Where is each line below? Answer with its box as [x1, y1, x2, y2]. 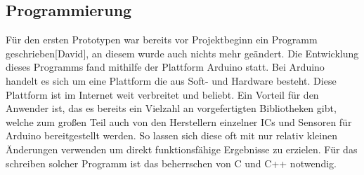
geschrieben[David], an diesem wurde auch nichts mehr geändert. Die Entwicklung [6, 45, 359, 60]
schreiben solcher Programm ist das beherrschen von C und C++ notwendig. [6, 155, 337, 170]
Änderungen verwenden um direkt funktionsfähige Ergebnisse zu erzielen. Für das [6, 141, 358, 156]
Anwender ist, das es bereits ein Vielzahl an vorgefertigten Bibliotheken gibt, [6, 101, 337, 115]
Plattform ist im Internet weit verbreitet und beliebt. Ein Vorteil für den [6, 87, 319, 101]
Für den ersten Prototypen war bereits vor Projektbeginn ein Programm [6, 32, 318, 47]
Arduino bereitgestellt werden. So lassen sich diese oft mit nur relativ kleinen [6, 128, 337, 143]
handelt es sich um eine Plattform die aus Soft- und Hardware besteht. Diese [6, 73, 337, 87]
